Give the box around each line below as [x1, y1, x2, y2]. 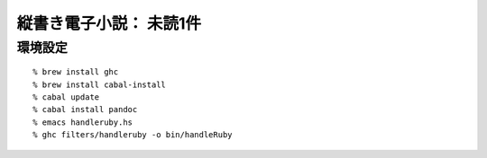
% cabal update [32, 92, 100, 102]
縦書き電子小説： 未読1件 [16, 13, 202, 33]
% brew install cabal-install [32, 79, 167, 90]
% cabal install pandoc [32, 104, 138, 115]
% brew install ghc [32, 67, 119, 77]
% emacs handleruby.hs [32, 117, 133, 127]
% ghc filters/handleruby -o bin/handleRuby [32, 130, 234, 140]
